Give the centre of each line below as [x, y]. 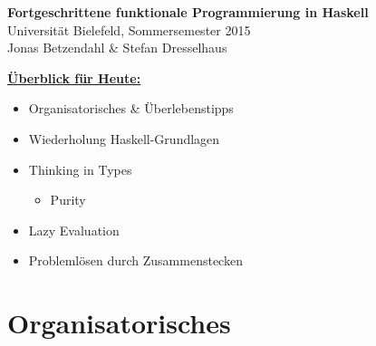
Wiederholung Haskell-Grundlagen [124, 138]
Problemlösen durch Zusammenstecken [135, 260]
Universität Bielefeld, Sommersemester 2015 [129, 29]
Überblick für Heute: [74, 77]
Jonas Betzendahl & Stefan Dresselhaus [117, 48]
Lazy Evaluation [74, 230]
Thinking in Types [80, 169]
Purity [68, 200]
